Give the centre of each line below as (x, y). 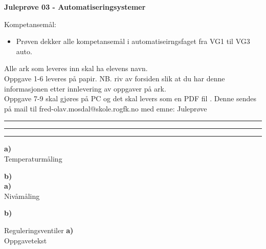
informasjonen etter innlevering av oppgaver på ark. (85, 88)
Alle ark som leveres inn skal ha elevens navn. (76, 68)
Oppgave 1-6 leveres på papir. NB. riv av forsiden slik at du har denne (115, 78)
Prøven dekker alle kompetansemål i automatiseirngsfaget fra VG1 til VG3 (133, 41)
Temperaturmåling (33, 158)
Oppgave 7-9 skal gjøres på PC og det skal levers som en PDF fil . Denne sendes (130, 98)
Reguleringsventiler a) (39, 230)
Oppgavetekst (26, 240)
